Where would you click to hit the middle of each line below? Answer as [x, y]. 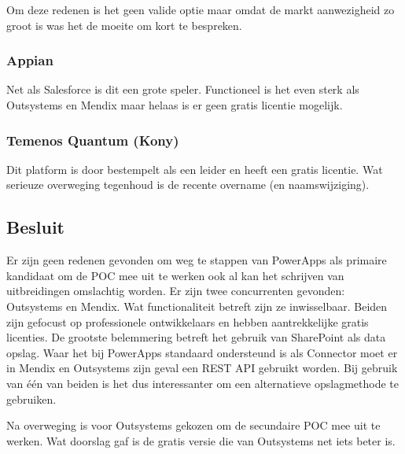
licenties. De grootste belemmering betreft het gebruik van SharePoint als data [196, 337]
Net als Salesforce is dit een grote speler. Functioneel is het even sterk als [183, 89]
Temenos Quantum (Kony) [93, 140]
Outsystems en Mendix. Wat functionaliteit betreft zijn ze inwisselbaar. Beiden [197, 306]
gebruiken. [31, 399]
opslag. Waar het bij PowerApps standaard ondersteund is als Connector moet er [202, 352]
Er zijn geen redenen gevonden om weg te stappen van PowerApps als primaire [197, 260]
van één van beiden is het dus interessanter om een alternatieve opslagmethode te [202, 383]
